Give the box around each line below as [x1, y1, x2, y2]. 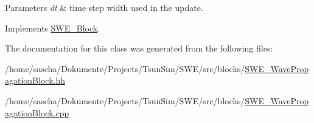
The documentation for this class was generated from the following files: [5, 42, 273, 55]
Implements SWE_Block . [5, 21, 100, 34]
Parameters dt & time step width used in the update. [5, 1, 203, 13]
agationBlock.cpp [5, 106, 69, 119]
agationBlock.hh [5, 74, 65, 87]
